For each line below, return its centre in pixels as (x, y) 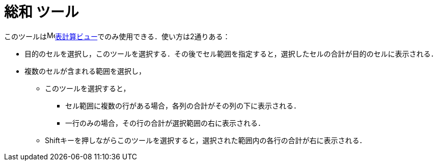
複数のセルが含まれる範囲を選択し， (85, 71)
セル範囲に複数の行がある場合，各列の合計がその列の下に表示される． (183, 105)
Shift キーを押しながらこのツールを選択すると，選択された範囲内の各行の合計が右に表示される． (206, 140)
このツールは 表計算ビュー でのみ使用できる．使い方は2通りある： (117, 36)
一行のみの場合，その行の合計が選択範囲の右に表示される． (165, 123)
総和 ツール (42, 12)
